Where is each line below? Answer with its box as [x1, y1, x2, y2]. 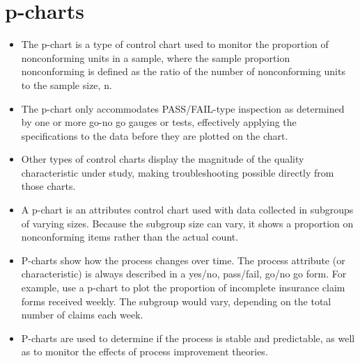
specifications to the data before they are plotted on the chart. [21, 128, 288, 143]
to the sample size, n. [21, 77, 112, 92]
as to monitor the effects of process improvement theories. [21, 344, 268, 359]
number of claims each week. [21, 307, 143, 322]
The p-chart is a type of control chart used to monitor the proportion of [21, 37, 329, 51]
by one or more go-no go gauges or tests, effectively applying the [21, 115, 297, 129]
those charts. [21, 179, 76, 193]
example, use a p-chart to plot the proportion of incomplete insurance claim [21, 280, 345, 295]
